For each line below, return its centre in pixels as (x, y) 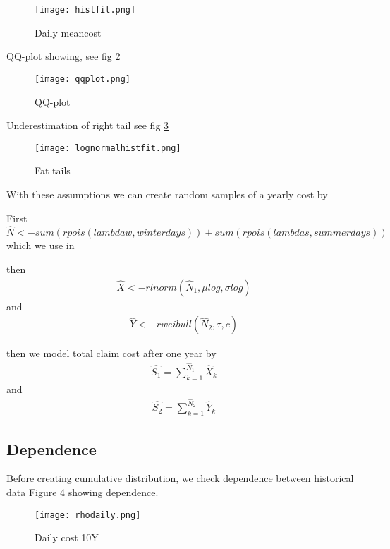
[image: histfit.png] (85, 10)
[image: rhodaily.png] (88, 515)
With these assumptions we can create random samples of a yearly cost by (167, 194)
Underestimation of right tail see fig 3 (88, 125)
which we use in (41, 245)
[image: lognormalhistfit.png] (108, 148)
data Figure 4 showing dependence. (83, 491)
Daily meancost (68, 32)
